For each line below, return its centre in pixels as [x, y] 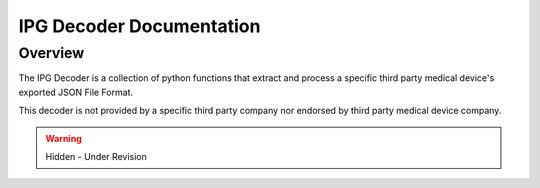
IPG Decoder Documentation [139, 26]
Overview [51, 53]
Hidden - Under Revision [96, 156]
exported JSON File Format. [76, 92]
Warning [63, 138]
